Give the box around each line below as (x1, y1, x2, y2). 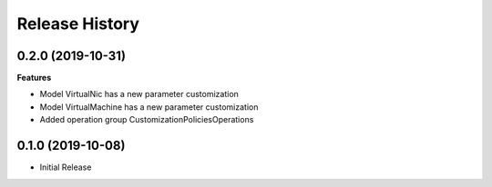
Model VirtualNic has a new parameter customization (39, 89, 239, 100)
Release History (16, 14, 140, 34)
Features (16, 73, 52, 84)
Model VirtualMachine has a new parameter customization (39, 101, 259, 113)
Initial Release (39, 162, 92, 172)
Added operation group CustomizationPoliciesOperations (39, 114, 254, 125)
